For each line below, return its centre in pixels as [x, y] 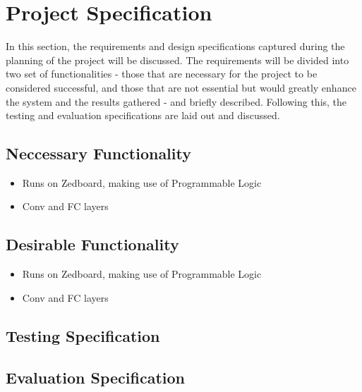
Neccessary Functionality [98, 153]
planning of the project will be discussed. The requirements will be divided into [177, 60]
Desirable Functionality [92, 244]
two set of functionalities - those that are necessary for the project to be [162, 74]
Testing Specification [83, 335]
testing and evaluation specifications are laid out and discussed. [143, 115]
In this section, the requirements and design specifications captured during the [175, 46]
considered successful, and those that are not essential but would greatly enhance [181, 87]
